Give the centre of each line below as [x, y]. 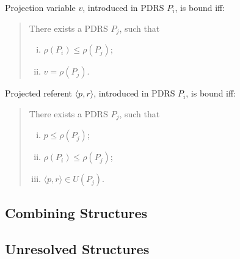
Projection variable [40, 7]
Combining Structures [76, 213]
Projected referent [38, 93]
